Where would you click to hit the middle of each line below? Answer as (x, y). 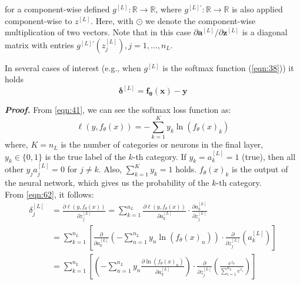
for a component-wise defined (57, 9)
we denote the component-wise (201, 20)
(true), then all (269, 156)
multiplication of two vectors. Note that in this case (98, 32)
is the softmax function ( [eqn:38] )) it (228, 67)
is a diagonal (265, 32)
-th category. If (159, 156)
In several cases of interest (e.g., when (73, 67)
